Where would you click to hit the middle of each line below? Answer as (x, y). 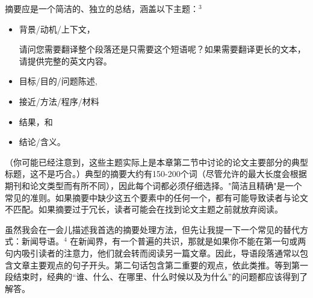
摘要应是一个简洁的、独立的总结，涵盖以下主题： (102, 8)
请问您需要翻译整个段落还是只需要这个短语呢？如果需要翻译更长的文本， (162, 49)
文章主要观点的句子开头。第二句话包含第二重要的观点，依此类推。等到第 (156, 265)
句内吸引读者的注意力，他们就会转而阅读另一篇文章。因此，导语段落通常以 (152, 253)
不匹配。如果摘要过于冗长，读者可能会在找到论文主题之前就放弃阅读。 (144, 209)
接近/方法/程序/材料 (59, 101)
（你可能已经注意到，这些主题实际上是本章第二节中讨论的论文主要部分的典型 (156, 162)
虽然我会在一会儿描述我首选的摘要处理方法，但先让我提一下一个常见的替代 (152, 229)
